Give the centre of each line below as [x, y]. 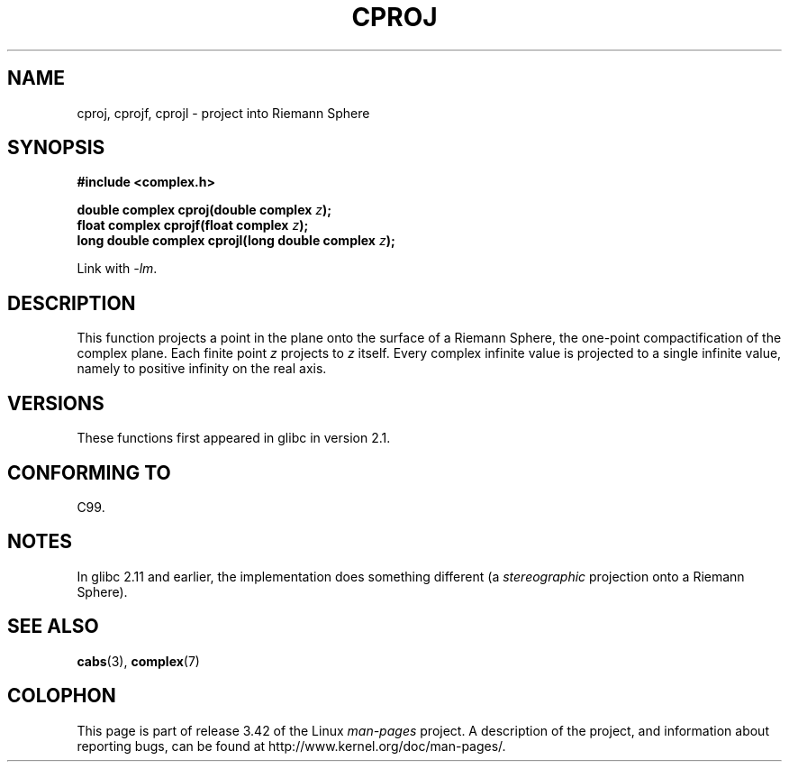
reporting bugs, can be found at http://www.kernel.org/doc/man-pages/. [291, 746]
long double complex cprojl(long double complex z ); [236, 241]
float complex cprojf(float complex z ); [193, 225]
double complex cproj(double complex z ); [204, 210]
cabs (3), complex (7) [138, 661]
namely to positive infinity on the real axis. [202, 369]
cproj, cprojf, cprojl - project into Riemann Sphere [223, 113]
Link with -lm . [117, 269]
